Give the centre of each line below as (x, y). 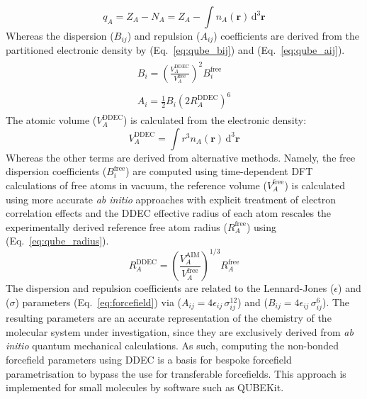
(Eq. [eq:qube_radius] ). (57, 241)
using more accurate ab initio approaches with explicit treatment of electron (171, 199)
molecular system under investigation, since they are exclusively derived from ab (180, 331)
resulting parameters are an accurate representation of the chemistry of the (169, 318)
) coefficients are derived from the (287, 35)
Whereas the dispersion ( (60, 35)
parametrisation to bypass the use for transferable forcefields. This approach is (176, 373)
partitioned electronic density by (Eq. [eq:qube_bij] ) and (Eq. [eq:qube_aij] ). (175, 50)
